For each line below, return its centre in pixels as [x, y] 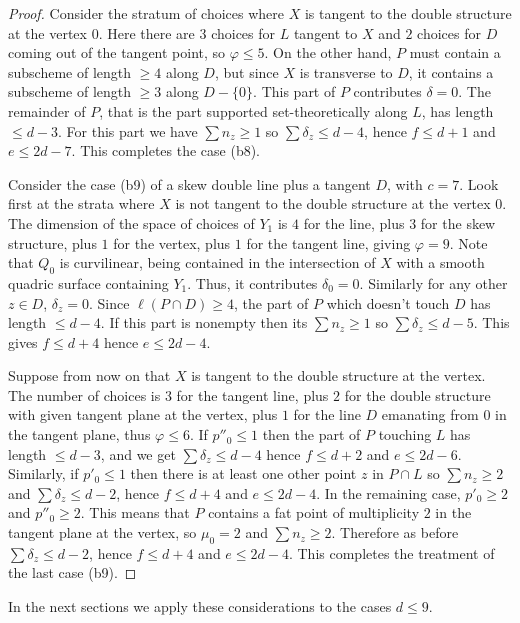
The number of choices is [84, 394]
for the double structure [417, 394]
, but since [246, 71]
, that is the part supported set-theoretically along [253, 110]
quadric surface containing [88, 282]
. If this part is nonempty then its [204, 322]
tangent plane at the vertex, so [102, 532]
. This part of [294, 91]
